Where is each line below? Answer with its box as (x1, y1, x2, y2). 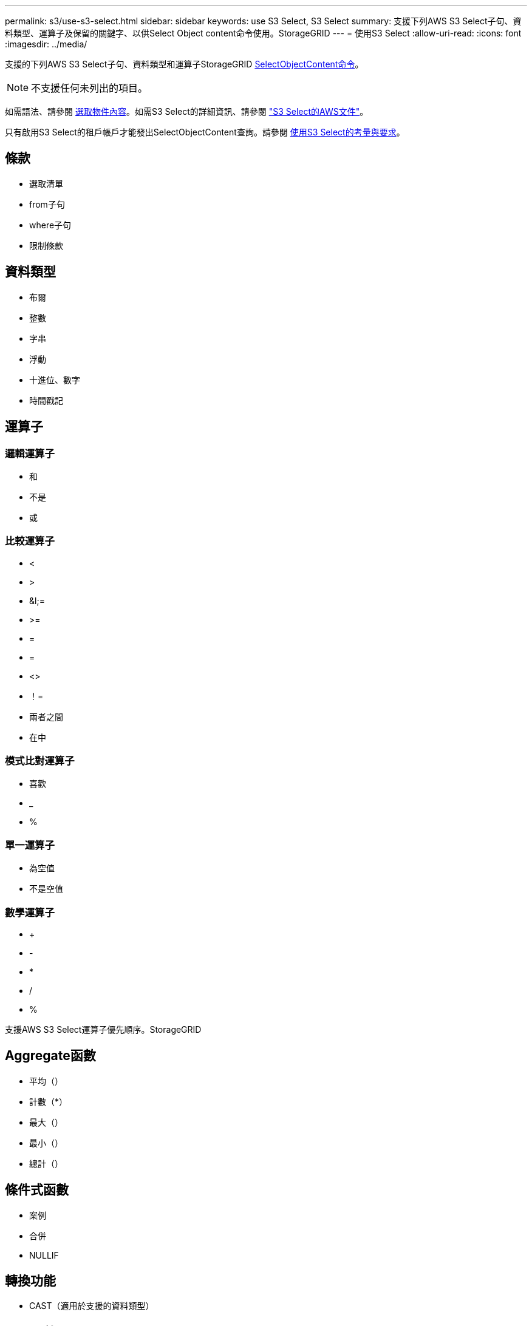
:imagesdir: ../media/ (5, 39, 87, 49)
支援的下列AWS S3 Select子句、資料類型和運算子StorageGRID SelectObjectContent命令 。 (5, 59, 364, 69)
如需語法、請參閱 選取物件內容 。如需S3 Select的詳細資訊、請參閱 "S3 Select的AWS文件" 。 (5, 106, 369, 117)
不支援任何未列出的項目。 (31, 82, 148, 94)
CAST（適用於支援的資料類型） (29, 1300, 154, 1311)
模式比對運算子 (5, 755, 75, 767)
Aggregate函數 (5, 1048, 96, 1064)
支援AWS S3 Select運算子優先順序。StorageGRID (5, 1024, 202, 1035)
